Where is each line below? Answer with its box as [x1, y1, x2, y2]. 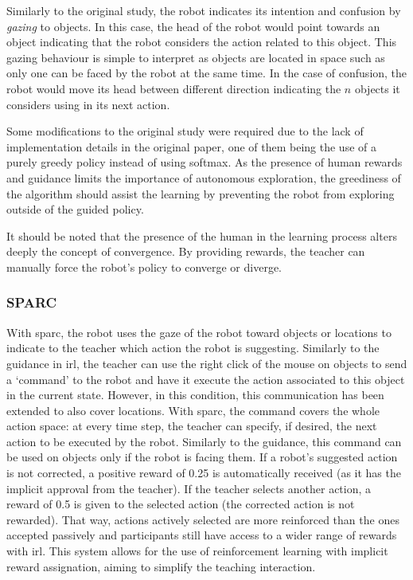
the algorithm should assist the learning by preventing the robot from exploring [6, 185, 395, 202]
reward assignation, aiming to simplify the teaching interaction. [6, 558, 316, 574]
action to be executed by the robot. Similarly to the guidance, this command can [6, 433, 402, 449]
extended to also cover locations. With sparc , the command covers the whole [6, 402, 380, 418]
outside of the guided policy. [6, 201, 144, 217]
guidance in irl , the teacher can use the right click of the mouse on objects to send [6, 355, 407, 371]
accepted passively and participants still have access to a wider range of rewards [6, 527, 397, 543]
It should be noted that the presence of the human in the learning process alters [6, 227, 397, 244]
